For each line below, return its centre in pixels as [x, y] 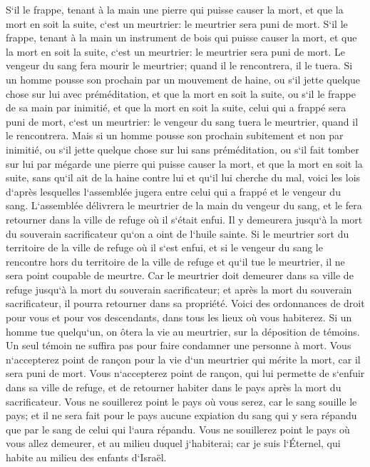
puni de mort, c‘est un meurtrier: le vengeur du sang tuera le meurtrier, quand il [182, 121]
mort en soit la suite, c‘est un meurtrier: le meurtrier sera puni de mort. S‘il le [177, 23]
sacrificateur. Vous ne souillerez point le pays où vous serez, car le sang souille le [181, 401]
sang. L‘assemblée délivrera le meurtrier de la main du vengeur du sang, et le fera [184, 205]
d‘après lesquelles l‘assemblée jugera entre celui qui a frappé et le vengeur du [173, 191]
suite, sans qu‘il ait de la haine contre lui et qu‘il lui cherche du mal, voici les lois [183, 177]
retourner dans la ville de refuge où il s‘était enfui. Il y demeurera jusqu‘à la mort [184, 219]
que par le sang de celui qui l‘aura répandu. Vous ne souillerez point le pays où [178, 429]
